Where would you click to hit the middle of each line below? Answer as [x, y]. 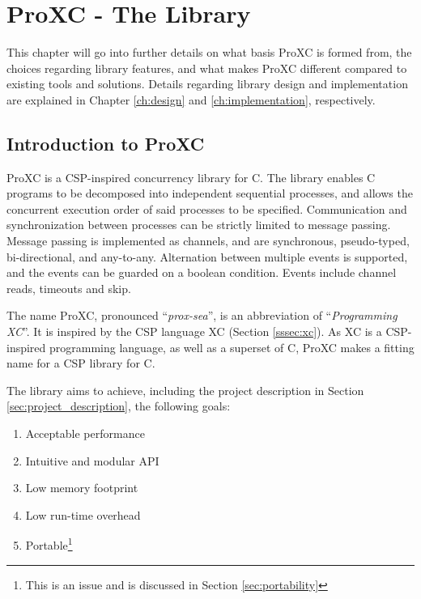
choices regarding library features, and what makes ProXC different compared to [207, 68]
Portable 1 [49, 544]
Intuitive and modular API [92, 460]
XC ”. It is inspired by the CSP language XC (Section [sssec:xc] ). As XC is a [194, 331]
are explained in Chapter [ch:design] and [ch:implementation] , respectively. [191, 99]
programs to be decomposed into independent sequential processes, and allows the [210, 193]
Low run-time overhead [83, 514]
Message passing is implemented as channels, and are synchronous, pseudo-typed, [208, 241]
